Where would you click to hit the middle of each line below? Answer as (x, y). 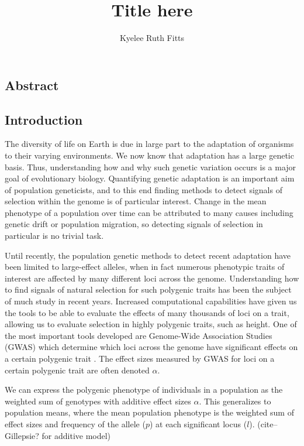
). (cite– (263, 423)
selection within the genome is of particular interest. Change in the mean (136, 201)
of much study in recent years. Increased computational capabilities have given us (151, 301)
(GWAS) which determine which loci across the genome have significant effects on (151, 347)
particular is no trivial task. (54, 236)
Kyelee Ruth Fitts (152, 38)
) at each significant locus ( (198, 423)
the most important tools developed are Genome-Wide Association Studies (139, 335)
